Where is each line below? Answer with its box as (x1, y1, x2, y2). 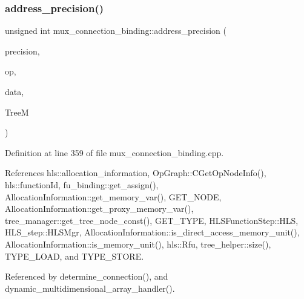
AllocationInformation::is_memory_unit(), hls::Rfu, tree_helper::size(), (5, 237, 271, 250)
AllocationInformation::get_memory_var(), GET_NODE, (5, 190, 222, 203)
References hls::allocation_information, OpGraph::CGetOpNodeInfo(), (5, 166, 266, 179)
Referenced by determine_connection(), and (5, 270, 168, 283)
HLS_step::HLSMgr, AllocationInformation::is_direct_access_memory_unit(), (5, 226, 300, 238)
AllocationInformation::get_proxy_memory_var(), (5, 202, 194, 215)
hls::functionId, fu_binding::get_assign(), (5, 178, 159, 191)
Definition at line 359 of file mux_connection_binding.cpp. (5, 146, 224, 159)
